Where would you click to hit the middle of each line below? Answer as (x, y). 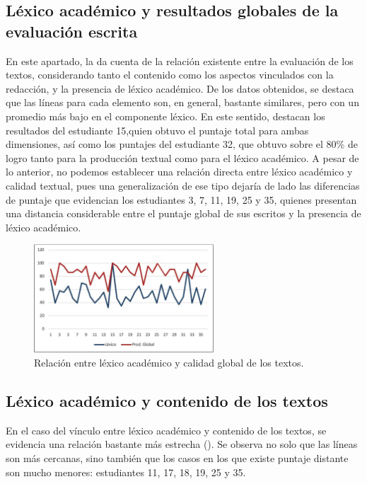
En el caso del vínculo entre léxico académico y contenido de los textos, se (166, 430)
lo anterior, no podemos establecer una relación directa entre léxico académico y (179, 172)
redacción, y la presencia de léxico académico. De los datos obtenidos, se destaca (180, 88)
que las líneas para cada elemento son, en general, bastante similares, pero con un (182, 102)
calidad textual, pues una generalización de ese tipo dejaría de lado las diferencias (183, 185)
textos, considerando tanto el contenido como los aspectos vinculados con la (170, 75)
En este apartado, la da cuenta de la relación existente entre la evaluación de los (180, 60)
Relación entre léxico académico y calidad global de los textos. (169, 362)
